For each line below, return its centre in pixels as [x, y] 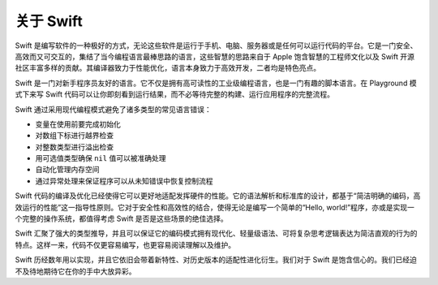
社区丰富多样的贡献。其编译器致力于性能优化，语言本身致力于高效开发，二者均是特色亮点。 [167, 68]
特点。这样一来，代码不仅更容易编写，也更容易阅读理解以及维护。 [125, 244]
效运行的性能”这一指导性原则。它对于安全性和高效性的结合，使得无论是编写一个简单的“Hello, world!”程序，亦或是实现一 [215, 207]
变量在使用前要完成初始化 [78, 124]
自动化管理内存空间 [67, 170]
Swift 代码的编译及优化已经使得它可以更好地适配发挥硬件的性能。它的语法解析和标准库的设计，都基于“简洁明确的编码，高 [218, 196]
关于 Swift [49, 21]
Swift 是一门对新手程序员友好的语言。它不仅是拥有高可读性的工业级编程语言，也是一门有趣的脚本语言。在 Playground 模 [216, 83]
